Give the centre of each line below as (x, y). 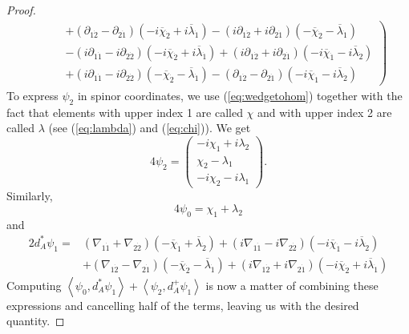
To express (32, 95)
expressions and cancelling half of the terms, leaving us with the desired (183, 305)
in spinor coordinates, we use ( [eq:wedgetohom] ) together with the (240, 95)
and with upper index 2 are (325, 112)
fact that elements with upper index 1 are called (125, 112)
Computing (34, 285)
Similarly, (30, 196)
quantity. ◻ (36, 321)
